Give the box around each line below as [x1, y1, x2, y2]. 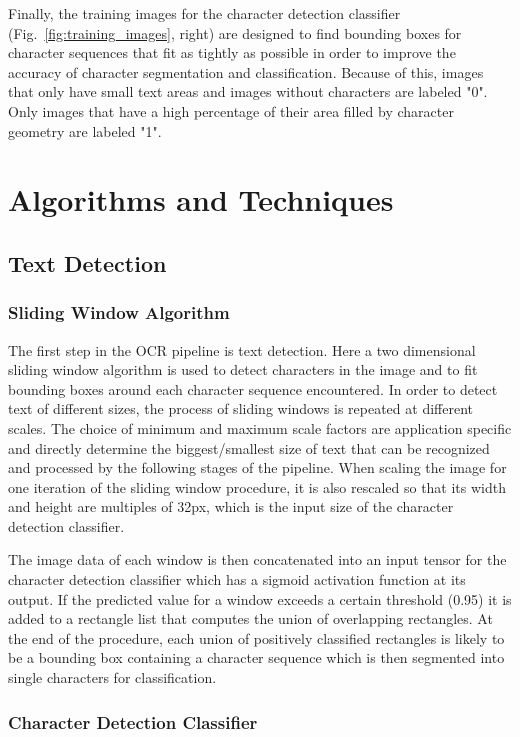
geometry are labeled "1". [8, 120, 162, 141]
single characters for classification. [8, 667, 217, 688]
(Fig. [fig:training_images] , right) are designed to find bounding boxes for [8, 22, 462, 43]
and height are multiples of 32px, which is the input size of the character [8, 496, 454, 517]
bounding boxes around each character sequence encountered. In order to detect [8, 378, 498, 399]
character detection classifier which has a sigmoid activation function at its [8, 569, 466, 590]
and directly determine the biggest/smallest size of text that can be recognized [8, 437, 490, 458]
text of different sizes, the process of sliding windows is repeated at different [8, 398, 473, 419]
